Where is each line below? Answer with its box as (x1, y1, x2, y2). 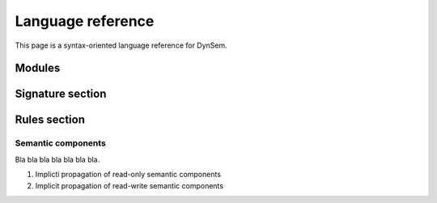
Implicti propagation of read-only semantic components (35, 170, 222, 180)
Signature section (15, 87, 107, 101)
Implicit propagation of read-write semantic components (35, 180, 224, 190)
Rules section (15, 113, 85, 127)
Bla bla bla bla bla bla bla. (15, 154, 100, 164)
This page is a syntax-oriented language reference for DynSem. (15, 40, 228, 50)
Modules (15, 61, 61, 75)
